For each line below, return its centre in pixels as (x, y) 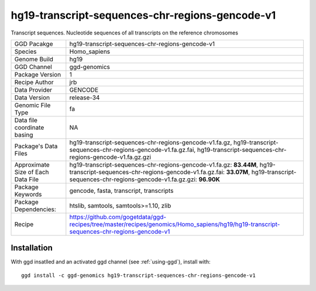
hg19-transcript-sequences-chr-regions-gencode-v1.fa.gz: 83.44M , (164, 165)
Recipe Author (34, 82)
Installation (32, 248)
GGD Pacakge (34, 44)
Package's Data (36, 146)
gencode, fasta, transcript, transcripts (121, 190)
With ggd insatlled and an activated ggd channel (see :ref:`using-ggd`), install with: (111, 262)
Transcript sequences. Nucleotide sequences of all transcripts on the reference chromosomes (124, 33)
